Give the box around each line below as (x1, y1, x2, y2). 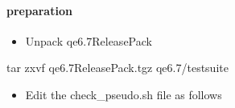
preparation (6, 2, 72, 18)
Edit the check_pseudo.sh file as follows (25, 86, 222, 102)
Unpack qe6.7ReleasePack (25, 32, 152, 49)
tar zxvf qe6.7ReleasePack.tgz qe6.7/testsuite (6, 59, 229, 76)
